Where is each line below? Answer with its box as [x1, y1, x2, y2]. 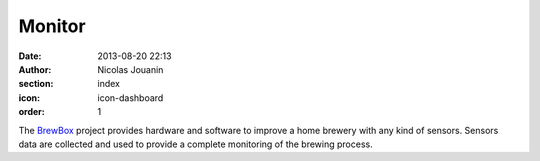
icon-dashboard [97, 91, 164, 104]
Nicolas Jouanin [97, 63, 164, 75]
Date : [18, 50, 42, 62]
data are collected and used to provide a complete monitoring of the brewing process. [18, 138, 374, 150]
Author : [18, 63, 52, 75]
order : [18, 106, 45, 118]
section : [18, 78, 54, 90]
